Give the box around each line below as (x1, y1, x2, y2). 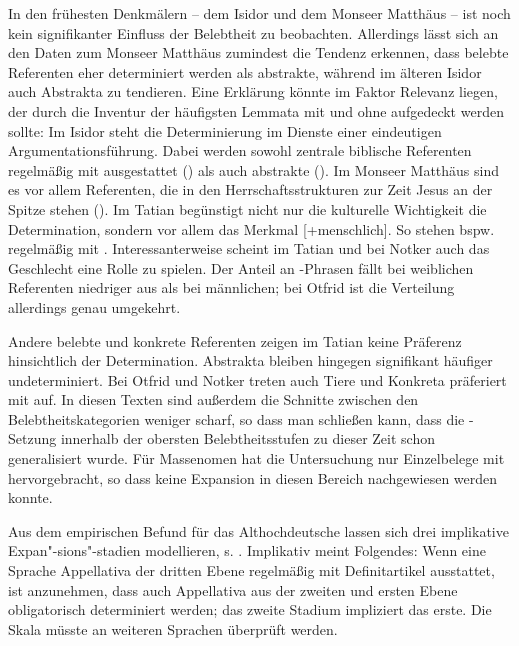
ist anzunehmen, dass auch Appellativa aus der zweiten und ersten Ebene (8, 579, 458, 600)
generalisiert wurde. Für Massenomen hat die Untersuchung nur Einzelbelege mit (8, 448, 505, 469)
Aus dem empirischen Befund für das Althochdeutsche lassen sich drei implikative (8, 520, 509, 541)
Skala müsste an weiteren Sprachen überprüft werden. (8, 618, 338, 639)
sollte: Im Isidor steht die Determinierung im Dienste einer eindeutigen (8, 120, 442, 141)
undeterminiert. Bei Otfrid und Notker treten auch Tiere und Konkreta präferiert (8, 369, 507, 390)
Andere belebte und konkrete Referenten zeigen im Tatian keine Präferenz (8, 330, 462, 351)
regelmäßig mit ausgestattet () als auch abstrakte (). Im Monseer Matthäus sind (8, 159, 500, 180)
